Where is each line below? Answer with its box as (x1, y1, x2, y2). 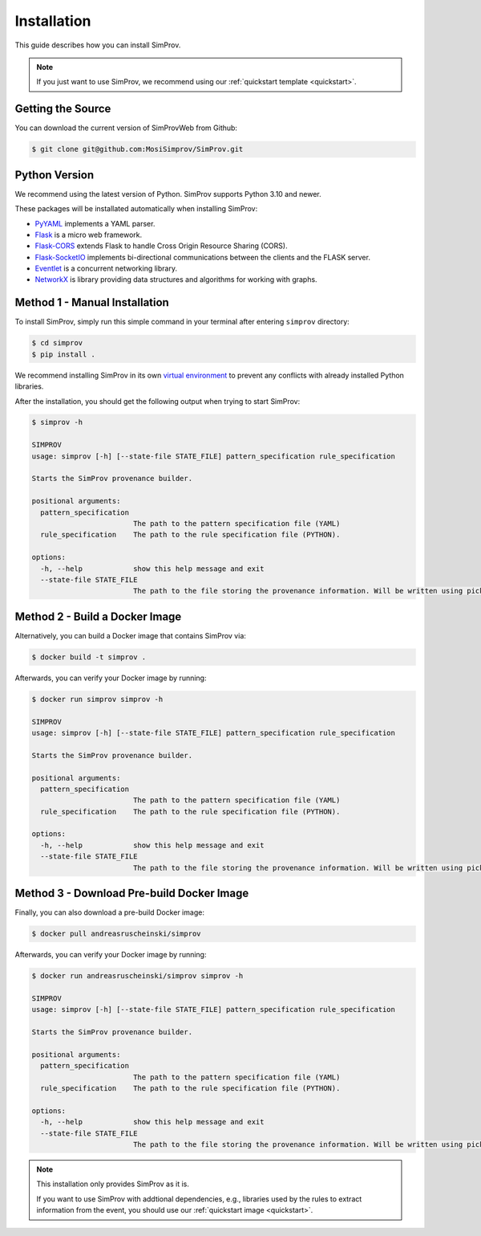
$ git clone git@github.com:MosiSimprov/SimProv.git (31, 145, 244, 154)
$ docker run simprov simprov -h (31, 695, 164, 704)
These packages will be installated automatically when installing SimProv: (14, 204, 258, 214)
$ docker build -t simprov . (31, 652, 147, 662)
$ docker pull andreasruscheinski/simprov (31, 929, 201, 939)
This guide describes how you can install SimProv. (14, 40, 181, 50)
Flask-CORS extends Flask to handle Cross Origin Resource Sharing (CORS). (34, 241, 288, 251)
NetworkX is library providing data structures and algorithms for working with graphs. (34, 275, 317, 284)
